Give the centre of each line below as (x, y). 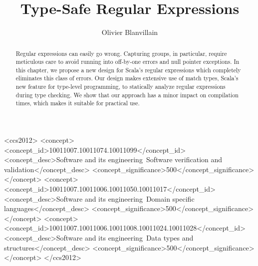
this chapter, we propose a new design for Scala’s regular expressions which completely (128, 70)
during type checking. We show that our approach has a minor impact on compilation (127, 95)
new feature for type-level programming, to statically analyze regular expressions (121, 87)
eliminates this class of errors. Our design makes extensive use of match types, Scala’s (127, 78)
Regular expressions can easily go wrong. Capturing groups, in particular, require (121, 53)
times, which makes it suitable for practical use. (78, 103)
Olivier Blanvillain (130, 32)
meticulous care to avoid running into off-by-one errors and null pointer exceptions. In (128, 62)
